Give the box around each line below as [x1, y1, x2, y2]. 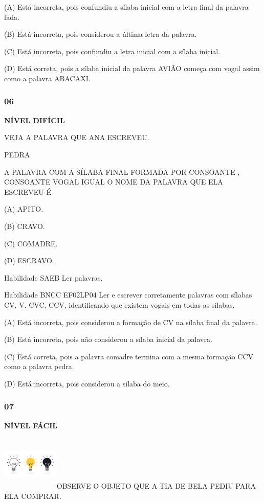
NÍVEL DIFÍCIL [4, 115, 65, 125]
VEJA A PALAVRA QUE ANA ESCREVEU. [4, 132, 149, 143]
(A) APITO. [4, 203, 43, 214]
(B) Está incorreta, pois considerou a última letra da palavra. [4, 29, 197, 39]
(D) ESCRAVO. [4, 255, 54, 266]
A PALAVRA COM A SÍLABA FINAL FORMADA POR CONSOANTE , [4, 166, 240, 177]
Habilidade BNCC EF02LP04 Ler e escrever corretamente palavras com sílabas [4, 289, 252, 300]
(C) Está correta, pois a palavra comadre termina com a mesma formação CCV [4, 351, 254, 361]
